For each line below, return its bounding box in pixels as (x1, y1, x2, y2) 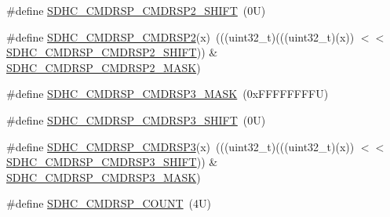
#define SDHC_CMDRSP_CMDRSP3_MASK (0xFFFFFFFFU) (6, 85, 329, 102)
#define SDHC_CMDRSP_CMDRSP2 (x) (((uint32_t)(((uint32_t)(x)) (6, 28, 355, 45)
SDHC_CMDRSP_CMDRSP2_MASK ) (6, 59, 201, 75)
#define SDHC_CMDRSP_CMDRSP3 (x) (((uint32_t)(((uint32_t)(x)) (6, 138, 355, 154)
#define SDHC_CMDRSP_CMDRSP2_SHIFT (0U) (6, 2, 266, 18)
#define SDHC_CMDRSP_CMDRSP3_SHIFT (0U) (6, 111, 266, 128)
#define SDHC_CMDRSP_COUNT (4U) (6, 195, 211, 212)
